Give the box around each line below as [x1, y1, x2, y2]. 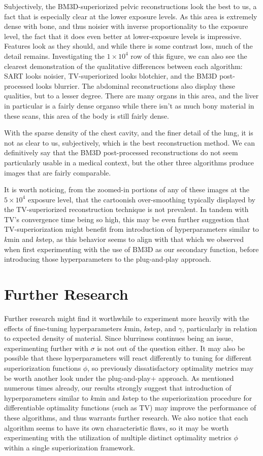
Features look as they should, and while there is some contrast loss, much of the [4, 41, 253, 51]
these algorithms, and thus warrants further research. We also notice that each [4, 412, 248, 423]
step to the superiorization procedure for [126, 392, 252, 403]
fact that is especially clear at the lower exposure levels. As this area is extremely [4, 11, 257, 21]
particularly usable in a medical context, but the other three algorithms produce [4, 157, 254, 167]
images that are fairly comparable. [4, 167, 111, 178]
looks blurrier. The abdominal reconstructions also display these [36, 80, 236, 91]
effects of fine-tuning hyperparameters [4, 323, 122, 333]
